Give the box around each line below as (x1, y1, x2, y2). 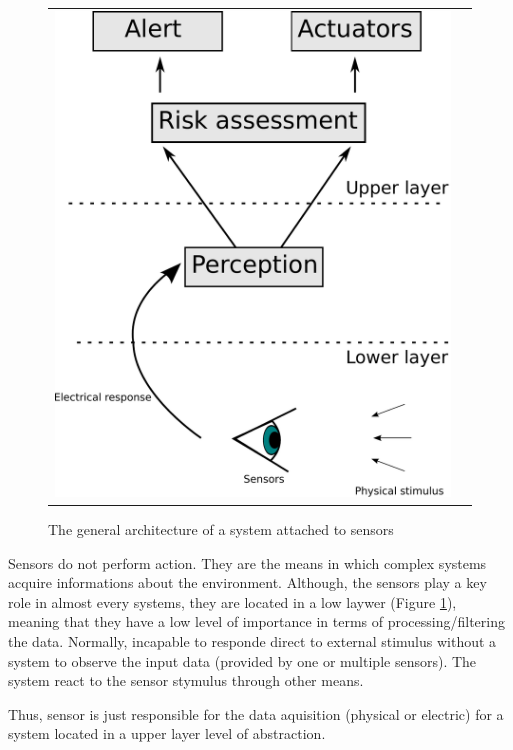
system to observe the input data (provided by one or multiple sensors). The (8, 650, 477, 671)
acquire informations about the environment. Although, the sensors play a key (8, 572, 487, 593)
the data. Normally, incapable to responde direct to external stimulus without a (8, 631, 497, 652)
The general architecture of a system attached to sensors (48, 519, 394, 540)
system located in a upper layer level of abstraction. (8, 723, 326, 744)
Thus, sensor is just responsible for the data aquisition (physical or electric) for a (8, 703, 504, 724)
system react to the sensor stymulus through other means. (8, 670, 364, 691)
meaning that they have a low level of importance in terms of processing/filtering (8, 611, 505, 632)
